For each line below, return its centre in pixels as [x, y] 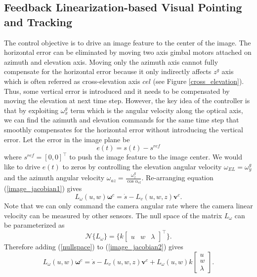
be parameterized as [34, 225]
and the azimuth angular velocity [54, 178]
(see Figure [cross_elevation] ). [198, 81]
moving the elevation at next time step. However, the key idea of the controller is [127, 100]
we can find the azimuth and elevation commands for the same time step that [122, 120]
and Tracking [38, 21]
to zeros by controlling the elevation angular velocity [142, 166]
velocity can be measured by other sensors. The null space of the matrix [113, 215]
